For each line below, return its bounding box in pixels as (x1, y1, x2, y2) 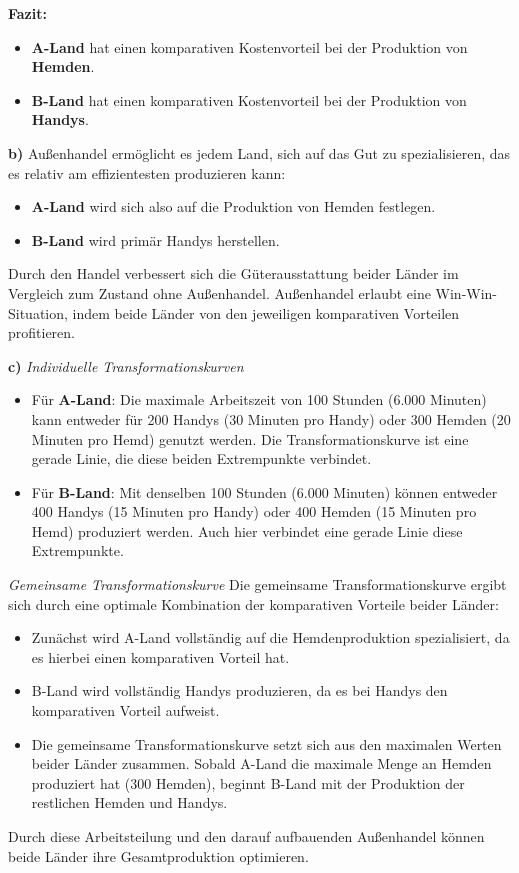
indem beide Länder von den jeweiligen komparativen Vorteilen (72, 302, 460, 323)
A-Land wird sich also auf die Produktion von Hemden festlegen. (31, 196, 436, 217)
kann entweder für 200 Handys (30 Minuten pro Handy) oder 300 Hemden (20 (31, 408, 511, 429)
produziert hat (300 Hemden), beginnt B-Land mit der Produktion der (31, 772, 465, 793)
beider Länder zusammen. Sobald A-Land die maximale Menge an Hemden (31, 753, 492, 774)
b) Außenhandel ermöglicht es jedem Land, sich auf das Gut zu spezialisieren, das (8, 142, 511, 163)
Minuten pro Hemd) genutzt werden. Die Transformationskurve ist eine (31, 428, 469, 449)
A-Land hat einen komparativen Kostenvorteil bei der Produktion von (31, 36, 468, 57)
